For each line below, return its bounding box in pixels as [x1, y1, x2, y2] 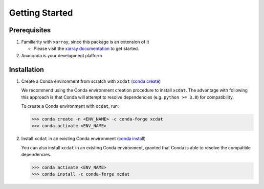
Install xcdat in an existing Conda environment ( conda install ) [21, 136, 146, 142]
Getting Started [9, 7, 73, 18]
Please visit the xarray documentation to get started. [33, 46, 139, 51]
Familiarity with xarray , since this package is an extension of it [21, 39, 149, 45]
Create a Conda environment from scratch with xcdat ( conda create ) [21, 78, 161, 84]
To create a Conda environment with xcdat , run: [21, 103, 119, 109]
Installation [9, 65, 44, 73]
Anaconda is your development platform [21, 52, 102, 58]
